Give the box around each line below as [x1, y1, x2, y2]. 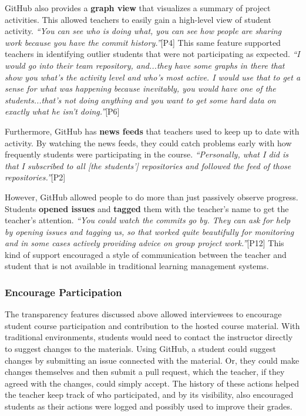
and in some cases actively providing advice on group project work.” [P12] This [5, 237, 284, 249]
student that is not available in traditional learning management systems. [5, 260, 269, 272]
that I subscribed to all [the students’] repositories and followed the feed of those [5, 159, 291, 172]
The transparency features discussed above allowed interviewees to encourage [5, 308, 282, 320]
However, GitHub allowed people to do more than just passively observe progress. [5, 190, 298, 203]
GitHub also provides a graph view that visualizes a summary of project [5, 2, 271, 14]
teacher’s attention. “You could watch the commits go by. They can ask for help [5, 214, 291, 226]
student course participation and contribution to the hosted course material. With [5, 319, 300, 331]
